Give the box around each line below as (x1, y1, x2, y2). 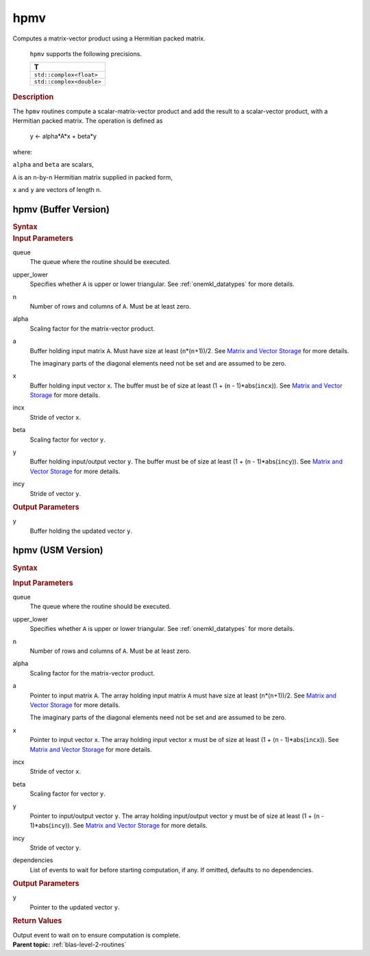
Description (12, 93, 54, 102)
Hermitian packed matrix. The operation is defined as (12, 117, 163, 125)
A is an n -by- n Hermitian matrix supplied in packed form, (12, 173, 173, 181)
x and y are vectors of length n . (12, 185, 102, 193)
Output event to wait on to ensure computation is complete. (12, 931, 181, 939)
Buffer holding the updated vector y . (29, 527, 133, 535)
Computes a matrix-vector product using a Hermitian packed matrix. (12, 34, 206, 43)
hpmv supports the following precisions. (29, 49, 142, 58)
